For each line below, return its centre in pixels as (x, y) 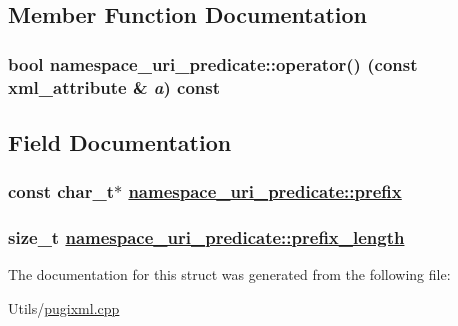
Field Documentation (120, 141)
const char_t (61, 191)
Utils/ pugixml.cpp (64, 307)
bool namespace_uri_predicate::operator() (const (213, 63)
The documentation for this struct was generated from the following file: (229, 274)
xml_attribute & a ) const (114, 86)
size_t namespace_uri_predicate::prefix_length (206, 237)
